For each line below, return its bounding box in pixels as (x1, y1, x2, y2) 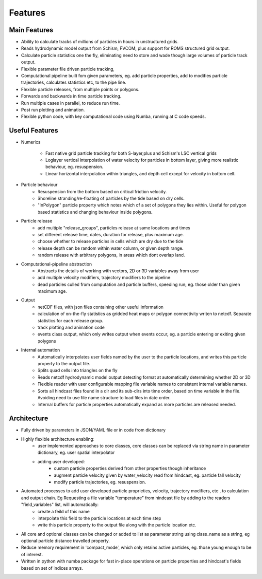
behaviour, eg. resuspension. (45, 164, 104, 170)
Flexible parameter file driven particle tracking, (21, 66, 115, 72)
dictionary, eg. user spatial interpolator (37, 449, 115, 455)
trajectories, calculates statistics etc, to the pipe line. (21, 79, 127, 85)
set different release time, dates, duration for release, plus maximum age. (37, 231, 184, 237)
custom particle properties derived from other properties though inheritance (54, 466, 206, 471)
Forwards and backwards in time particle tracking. (21, 93, 122, 99)
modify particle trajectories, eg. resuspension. (54, 479, 147, 485)
